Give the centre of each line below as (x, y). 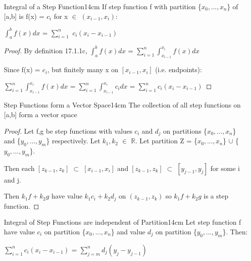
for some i (225, 168)
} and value (128, 231)
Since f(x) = (22, 69)
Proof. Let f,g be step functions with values (68, 130)
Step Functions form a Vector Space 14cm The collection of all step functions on (122, 105)
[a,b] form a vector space (41, 115)
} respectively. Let (73, 141)
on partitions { (185, 130)
